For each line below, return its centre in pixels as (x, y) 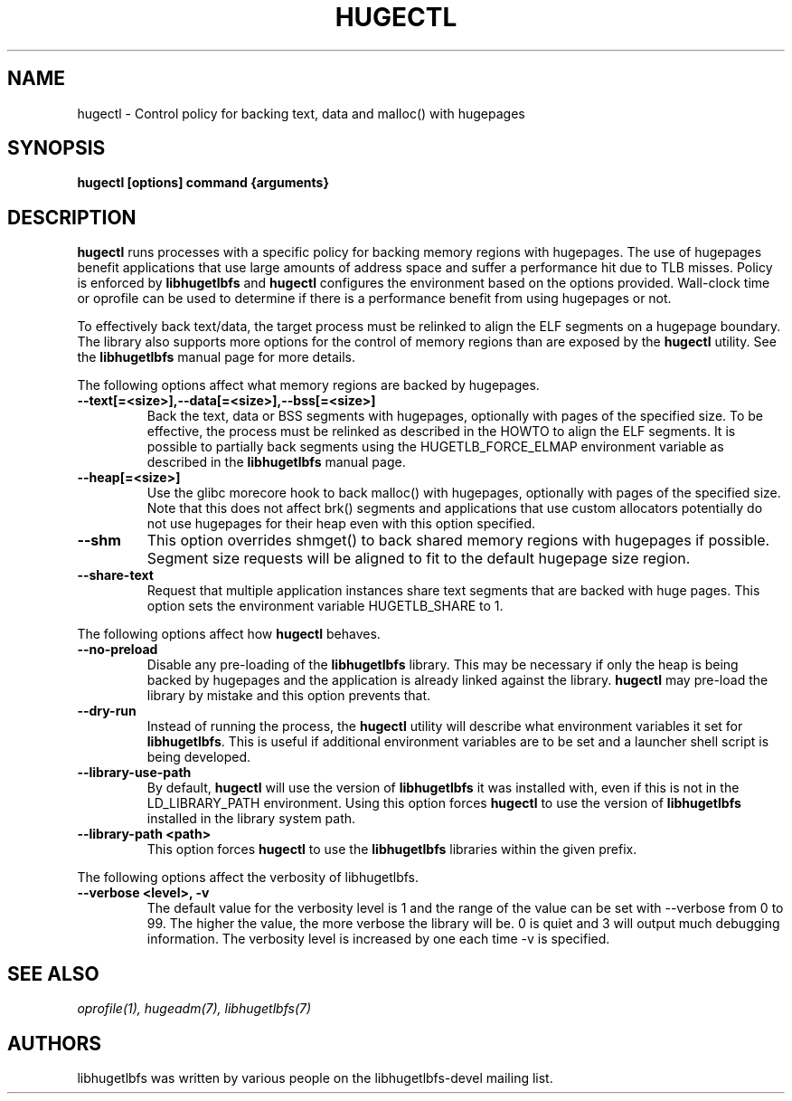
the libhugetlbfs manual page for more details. (217, 357)
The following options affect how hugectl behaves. (229, 634)
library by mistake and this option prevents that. (289, 696)
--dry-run (107, 711)
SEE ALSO (53, 973)
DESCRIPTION (72, 217)
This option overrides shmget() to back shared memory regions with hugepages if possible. (458, 541)
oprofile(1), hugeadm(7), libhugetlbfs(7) (194, 1009)
